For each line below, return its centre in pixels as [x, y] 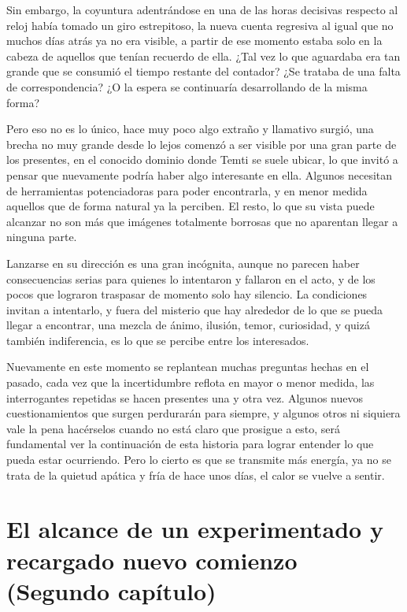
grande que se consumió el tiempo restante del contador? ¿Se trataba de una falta [203, 71]
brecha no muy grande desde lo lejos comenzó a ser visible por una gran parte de [202, 144]
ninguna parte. [42, 237]
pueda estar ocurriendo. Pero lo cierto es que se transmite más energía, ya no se [199, 460]
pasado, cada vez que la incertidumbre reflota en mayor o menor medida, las [191, 382]
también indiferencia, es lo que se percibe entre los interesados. [158, 340]
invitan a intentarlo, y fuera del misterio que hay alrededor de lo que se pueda [194, 309]
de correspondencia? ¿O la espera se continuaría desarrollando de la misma [187, 86]
